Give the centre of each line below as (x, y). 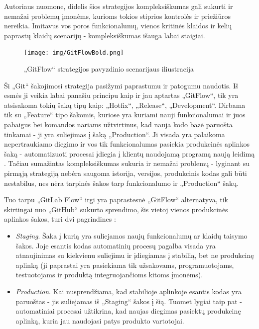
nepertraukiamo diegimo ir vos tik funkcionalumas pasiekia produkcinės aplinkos (127, 144)
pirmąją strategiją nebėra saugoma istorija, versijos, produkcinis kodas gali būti (126, 173)
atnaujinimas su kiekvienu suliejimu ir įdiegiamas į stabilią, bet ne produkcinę (135, 255)
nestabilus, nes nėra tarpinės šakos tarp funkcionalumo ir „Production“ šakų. (122, 183)
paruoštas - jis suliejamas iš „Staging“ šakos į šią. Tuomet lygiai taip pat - (129, 301)
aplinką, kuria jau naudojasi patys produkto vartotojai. (100, 320)
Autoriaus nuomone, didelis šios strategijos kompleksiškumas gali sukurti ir (119, 6)
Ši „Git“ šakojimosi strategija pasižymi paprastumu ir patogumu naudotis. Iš (121, 85)
